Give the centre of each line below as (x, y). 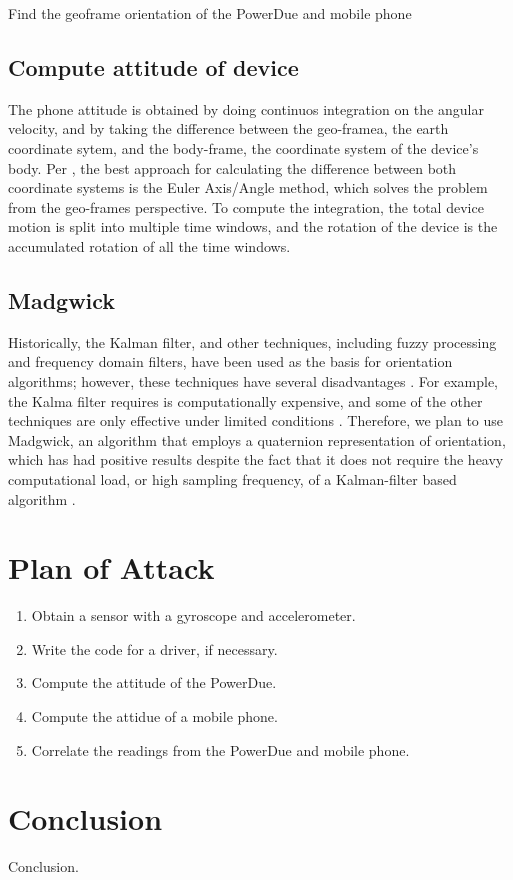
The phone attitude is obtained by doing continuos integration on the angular (246, 108)
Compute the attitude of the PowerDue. (154, 682)
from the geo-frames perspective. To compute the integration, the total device (246, 206)
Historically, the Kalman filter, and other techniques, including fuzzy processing (252, 341)
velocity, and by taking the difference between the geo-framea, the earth (228, 128)
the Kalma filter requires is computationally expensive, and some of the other (245, 400)
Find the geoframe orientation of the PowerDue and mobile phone (210, 13)
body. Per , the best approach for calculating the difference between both (232, 167)
